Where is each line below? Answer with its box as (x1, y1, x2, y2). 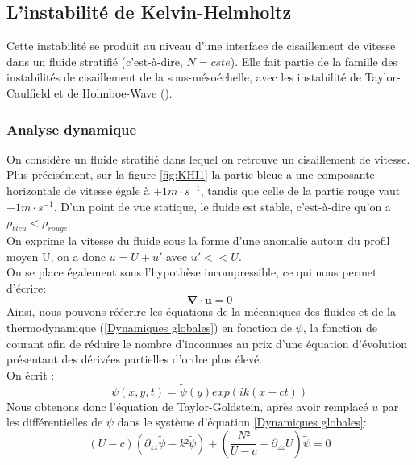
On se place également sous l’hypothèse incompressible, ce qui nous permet (6, 264, 377, 280)
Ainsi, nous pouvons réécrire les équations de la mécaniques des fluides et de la (6, 303, 396, 320)
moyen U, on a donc (6, 247, 106, 264)
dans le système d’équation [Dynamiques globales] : (117, 413, 367, 430)
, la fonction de (302, 318, 377, 335)
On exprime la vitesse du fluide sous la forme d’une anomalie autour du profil (6, 231, 390, 248)
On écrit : (6, 366, 55, 383)
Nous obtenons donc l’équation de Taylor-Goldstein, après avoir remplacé (6, 397, 368, 414)
